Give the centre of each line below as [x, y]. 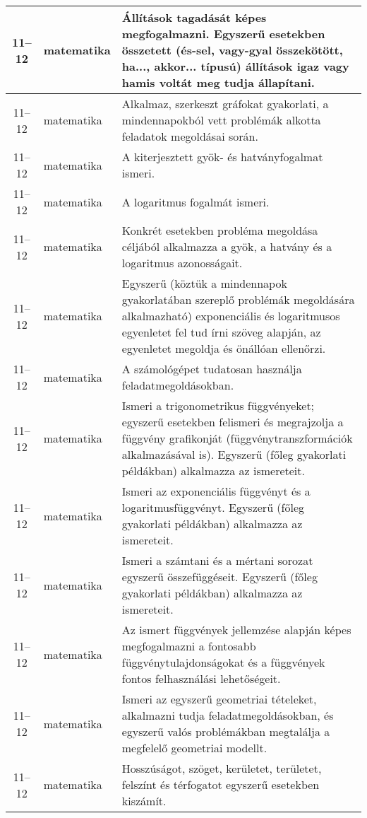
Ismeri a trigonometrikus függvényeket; [218, 405]
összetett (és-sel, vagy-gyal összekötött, [232, 50]
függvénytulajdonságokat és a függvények [223, 662]
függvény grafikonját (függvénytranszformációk [237, 438]
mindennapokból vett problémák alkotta [221, 120]
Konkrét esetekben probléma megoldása [220, 230]
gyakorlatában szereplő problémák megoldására [238, 299]
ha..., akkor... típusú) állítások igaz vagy [235, 66]
